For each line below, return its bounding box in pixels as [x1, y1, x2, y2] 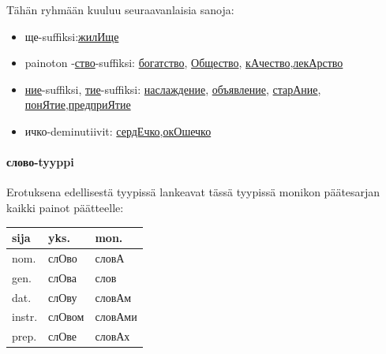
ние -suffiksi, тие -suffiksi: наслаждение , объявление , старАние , [24, 80, 321, 97]
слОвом [48, 308, 84, 325]
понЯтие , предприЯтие [24, 96, 131, 113]
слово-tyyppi [6, 154, 74, 170]
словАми [95, 308, 137, 325]
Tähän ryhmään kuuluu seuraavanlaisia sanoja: [6, 2, 234, 17]
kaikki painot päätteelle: [6, 199, 124, 215]
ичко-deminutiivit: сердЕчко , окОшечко [24, 122, 212, 139]
